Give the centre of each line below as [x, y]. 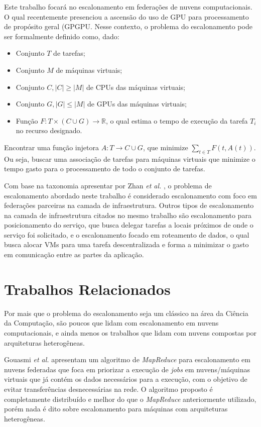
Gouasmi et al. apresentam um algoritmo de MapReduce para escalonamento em [127, 359]
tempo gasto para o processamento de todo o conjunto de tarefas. [105, 169]
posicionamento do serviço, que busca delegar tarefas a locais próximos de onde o [129, 225]
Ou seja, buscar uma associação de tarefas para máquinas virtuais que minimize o [130, 158]
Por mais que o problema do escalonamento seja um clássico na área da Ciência [126, 313]
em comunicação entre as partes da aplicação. [74, 254]
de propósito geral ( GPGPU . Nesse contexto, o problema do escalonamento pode [128, 26]
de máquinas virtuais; [89, 70]
